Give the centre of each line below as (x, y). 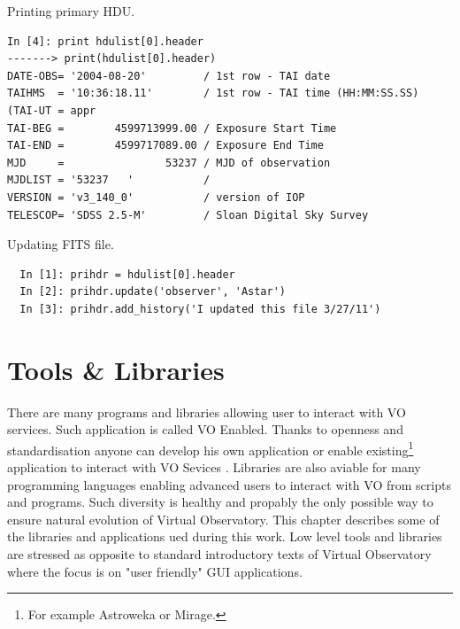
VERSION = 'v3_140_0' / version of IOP (156, 197)
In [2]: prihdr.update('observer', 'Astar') (153, 292)
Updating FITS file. (61, 244)
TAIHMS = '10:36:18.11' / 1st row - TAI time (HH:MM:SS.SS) (213, 93)
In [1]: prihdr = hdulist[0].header (127, 274)
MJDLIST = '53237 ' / (109, 180)
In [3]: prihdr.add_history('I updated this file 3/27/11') (200, 309)
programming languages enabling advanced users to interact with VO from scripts (229, 484)
